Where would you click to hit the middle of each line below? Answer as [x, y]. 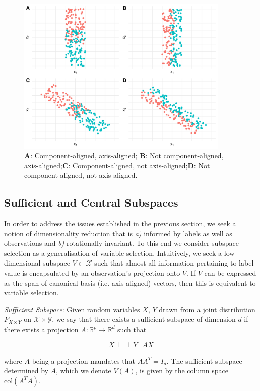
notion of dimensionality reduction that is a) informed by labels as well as [118, 233]
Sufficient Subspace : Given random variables [72, 309]
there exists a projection [41, 329]
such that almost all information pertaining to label [174, 263]
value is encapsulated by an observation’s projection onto [92, 273]
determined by [26, 371]
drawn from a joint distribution [207, 309]
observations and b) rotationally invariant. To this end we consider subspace [121, 243]
